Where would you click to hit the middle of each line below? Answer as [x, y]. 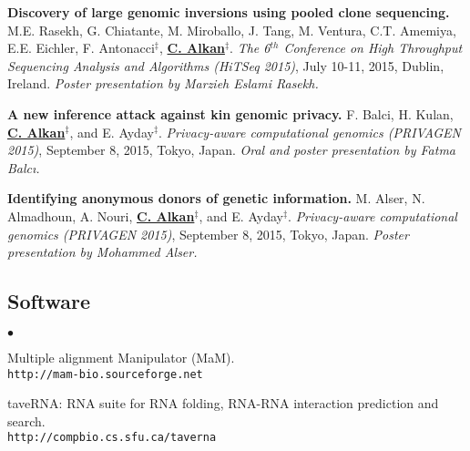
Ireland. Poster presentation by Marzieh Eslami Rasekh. [163, 83]
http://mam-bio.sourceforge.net [105, 374]
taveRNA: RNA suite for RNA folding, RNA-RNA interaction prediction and [223, 403]
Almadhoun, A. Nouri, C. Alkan [101, 215]
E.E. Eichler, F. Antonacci [81, 48]
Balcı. [24, 167]
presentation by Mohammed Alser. [102, 252]
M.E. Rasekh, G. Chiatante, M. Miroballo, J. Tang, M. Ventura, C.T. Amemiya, [232, 30]
